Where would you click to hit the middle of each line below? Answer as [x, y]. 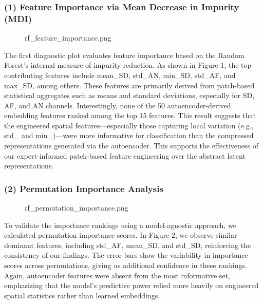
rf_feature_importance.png [68, 38]
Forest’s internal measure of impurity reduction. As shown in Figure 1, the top [128, 65]
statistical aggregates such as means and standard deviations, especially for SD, [129, 95]
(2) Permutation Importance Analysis [84, 188]
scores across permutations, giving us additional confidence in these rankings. [126, 265]
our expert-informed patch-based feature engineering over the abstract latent [125, 155]
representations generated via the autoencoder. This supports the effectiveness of [131, 146]
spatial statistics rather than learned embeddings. [82, 295]
